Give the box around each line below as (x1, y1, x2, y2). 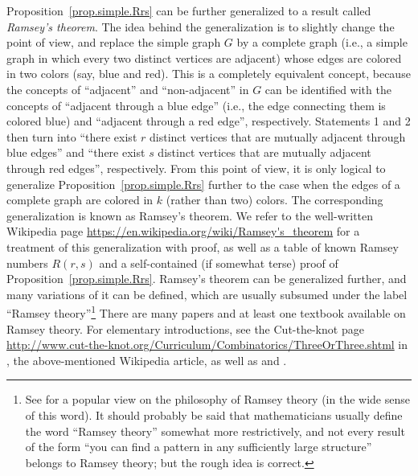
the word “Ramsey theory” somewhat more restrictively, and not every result (25, 422, 405, 439)
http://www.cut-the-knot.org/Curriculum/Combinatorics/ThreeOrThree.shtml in (6, 336, 408, 353)
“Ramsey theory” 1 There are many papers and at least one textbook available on (6, 302, 406, 321)
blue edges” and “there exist (6, 144, 145, 161)
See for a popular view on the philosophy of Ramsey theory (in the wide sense (25, 391, 410, 408)
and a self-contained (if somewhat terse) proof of (99, 254, 338, 271)
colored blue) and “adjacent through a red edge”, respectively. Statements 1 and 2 (6, 113, 411, 129)
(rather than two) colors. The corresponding (166, 191, 383, 208)
